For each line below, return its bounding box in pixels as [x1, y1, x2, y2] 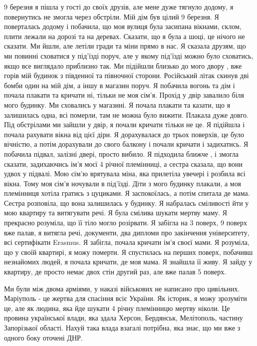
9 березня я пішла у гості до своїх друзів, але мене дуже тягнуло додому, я [4, 2, 234, 12]
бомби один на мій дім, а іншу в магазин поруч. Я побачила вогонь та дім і [4, 80, 235, 90]
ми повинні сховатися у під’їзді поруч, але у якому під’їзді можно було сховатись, [4, 50, 254, 61]
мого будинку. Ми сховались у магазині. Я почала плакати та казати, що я [4, 99, 231, 110]
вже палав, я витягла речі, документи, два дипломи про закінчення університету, [4, 227, 250, 237]
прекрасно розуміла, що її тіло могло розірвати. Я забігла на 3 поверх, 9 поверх [4, 217, 247, 228]
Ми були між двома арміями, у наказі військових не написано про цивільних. [4, 283, 240, 293]
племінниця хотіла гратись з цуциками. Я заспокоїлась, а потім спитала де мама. [4, 188, 250, 198]
